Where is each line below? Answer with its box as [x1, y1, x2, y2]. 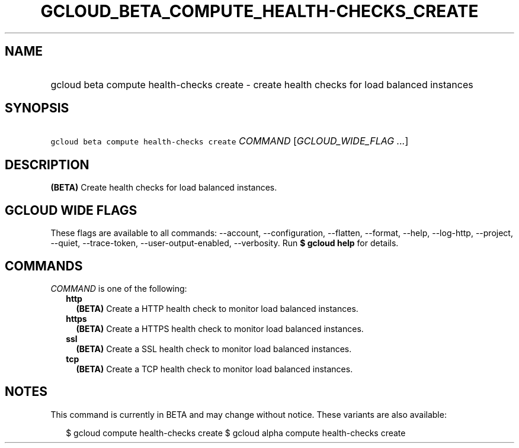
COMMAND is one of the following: [50, 283, 187, 294]
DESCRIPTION [5, 157, 89, 172]
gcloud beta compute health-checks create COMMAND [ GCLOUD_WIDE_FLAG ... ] [50, 135, 409, 147]
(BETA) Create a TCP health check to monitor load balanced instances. [76, 363, 353, 374]
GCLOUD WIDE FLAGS [5, 202, 137, 218]
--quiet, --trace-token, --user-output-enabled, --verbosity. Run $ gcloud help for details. [50, 238, 399, 249]
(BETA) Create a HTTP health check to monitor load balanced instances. [76, 303, 358, 314]
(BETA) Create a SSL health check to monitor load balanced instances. [76, 343, 352, 354]
